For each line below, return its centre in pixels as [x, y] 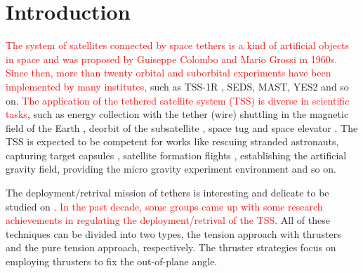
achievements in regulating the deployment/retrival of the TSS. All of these [168, 220]
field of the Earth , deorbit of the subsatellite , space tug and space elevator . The [182, 127]
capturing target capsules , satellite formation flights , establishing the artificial [176, 155]
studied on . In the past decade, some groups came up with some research [164, 206]
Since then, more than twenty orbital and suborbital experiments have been [169, 73]
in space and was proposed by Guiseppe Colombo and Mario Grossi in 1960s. [172, 59]
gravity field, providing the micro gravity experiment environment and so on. [171, 169]
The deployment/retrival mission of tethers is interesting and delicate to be [167, 193]
